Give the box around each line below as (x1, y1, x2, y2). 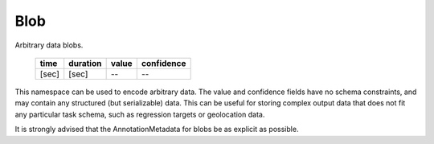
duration (68, 57, 102, 68)
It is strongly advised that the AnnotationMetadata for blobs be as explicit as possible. (14, 125, 299, 134)
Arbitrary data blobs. (14, 40, 84, 50)
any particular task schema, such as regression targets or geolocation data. (14, 109, 265, 119)
